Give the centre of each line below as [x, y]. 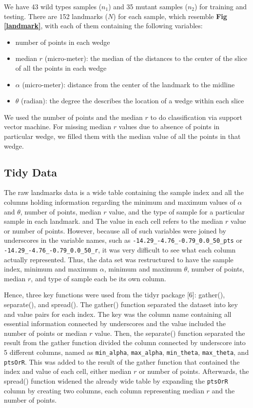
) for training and [221, 6]
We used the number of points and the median [73, 117]
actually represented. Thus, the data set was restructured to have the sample [119, 259]
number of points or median [46, 333]
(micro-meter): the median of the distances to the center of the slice [146, 58]
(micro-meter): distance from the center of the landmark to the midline [128, 84]
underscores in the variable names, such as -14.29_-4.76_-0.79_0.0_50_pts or [123, 240]
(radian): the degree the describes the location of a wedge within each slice [133, 101]
